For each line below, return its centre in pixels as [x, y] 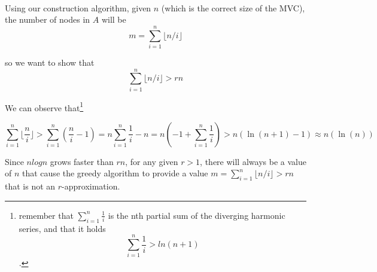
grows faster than [82, 161]
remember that [46, 215]
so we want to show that [50, 62]
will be [114, 19]
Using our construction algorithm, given [78, 7]
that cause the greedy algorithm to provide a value [115, 173]
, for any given [152, 161]
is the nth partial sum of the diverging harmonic [197, 215]
